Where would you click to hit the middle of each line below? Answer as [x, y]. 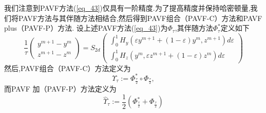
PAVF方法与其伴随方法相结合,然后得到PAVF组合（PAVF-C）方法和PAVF [140, 18]
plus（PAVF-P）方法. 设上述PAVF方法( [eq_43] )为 [86, 28]
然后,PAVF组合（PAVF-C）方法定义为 [68, 68]
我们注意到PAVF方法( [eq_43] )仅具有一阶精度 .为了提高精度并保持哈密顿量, [127, 8]
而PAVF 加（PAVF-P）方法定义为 [60, 89]
